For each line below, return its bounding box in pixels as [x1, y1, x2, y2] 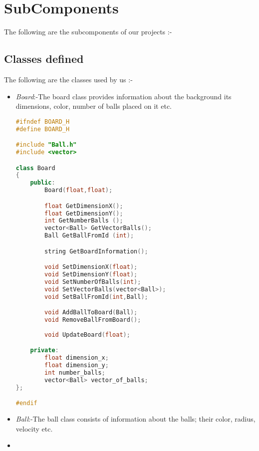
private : [30, 347, 59, 354]
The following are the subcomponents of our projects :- [4, 26, 172, 37]
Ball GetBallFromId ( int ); [44, 232, 134, 239]
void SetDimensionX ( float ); [44, 263, 138, 271]
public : [30, 179, 55, 187]
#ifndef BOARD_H [15, 118, 70, 125]
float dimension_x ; [44, 354, 109, 362]
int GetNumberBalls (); [44, 217, 123, 225]
